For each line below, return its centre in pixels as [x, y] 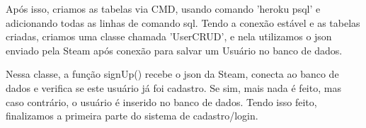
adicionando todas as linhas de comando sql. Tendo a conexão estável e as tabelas [183, 22]
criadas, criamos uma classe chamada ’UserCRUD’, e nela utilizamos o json [169, 36]
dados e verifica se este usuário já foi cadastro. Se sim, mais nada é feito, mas [173, 87]
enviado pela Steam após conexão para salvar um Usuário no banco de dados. [174, 50]
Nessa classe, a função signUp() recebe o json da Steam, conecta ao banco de [172, 74]
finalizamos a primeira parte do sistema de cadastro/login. [132, 116]
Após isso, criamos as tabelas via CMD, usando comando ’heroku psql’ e [163, 8]
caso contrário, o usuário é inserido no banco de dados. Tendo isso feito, [161, 101]
